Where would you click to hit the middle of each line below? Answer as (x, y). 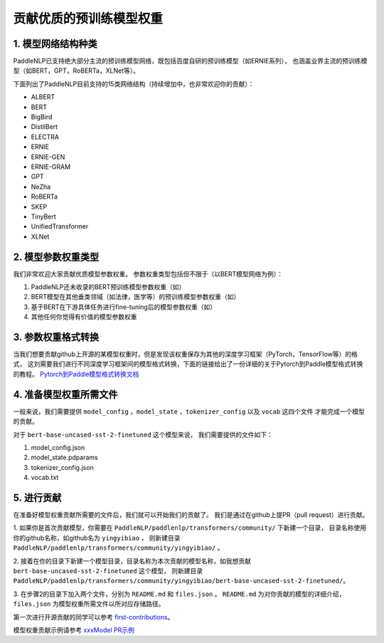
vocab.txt (45, 478)
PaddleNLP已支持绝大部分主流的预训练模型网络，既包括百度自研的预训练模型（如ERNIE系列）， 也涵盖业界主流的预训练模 (190, 61)
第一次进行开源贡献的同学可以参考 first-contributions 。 (94, 617)
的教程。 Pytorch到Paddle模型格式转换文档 (76, 374)
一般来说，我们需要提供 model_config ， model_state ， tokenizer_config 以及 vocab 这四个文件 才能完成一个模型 (189, 411)
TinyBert (43, 216)
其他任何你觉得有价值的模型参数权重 (84, 317)
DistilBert (44, 127)
